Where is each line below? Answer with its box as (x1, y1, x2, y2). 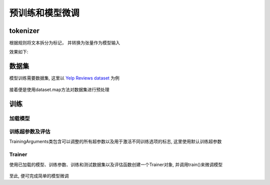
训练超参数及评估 (9, 128, 50, 135)
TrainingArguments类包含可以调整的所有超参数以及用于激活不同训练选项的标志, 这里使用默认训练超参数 (9, 138, 222, 144)
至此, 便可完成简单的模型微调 (9, 173, 69, 178)
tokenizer (9, 26, 40, 35)
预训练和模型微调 (9, 7, 80, 18)
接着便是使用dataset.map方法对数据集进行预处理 (9, 86, 109, 92)
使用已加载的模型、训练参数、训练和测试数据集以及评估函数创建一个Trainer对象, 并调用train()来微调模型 (9, 161, 223, 167)
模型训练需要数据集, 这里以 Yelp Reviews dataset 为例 (9, 75, 120, 81)
